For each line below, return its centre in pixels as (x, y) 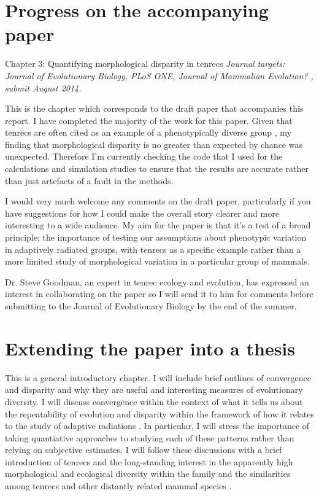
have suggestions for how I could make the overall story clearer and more (142, 213)
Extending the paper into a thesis (150, 348)
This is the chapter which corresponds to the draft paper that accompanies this (154, 108)
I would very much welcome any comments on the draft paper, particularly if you (158, 201)
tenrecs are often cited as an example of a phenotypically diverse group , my (148, 132)
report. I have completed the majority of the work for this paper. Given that (149, 120)
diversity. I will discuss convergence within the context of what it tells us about (154, 401)
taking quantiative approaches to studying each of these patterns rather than (150, 437)
